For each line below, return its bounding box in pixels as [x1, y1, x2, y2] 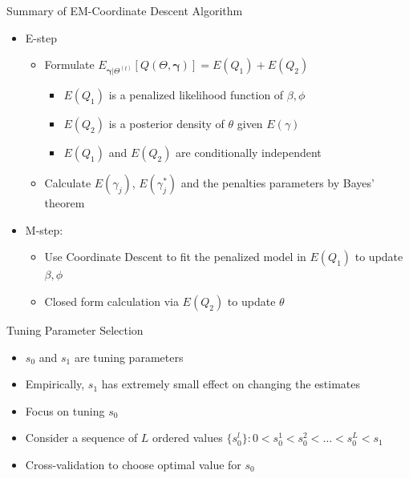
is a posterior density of [108, 115, 225, 132]
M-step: [25, 221, 63, 238]
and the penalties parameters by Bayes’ [180, 175, 375, 191]
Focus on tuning [25, 402, 105, 419]
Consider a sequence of [25, 429, 138, 446]
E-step [25, 29, 57, 46]
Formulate [44, 56, 95, 73]
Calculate [44, 175, 91, 191]
